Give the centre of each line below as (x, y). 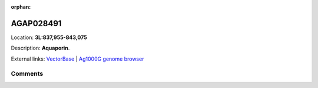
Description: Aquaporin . (40, 48)
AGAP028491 (36, 23)
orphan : (21, 7)
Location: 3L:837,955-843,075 (49, 37)
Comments (27, 74)
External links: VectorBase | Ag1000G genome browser (77, 59)
